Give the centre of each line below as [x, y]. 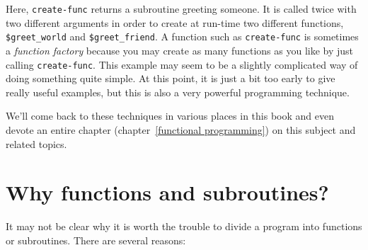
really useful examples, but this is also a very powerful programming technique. [178, 92]
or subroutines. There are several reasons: [96, 240]
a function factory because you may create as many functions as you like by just [180, 50]
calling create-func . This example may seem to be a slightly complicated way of [182, 64]
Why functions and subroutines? [167, 192]
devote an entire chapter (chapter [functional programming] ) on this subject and [181, 129]
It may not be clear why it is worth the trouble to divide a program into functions [184, 226]
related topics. [36, 143]
